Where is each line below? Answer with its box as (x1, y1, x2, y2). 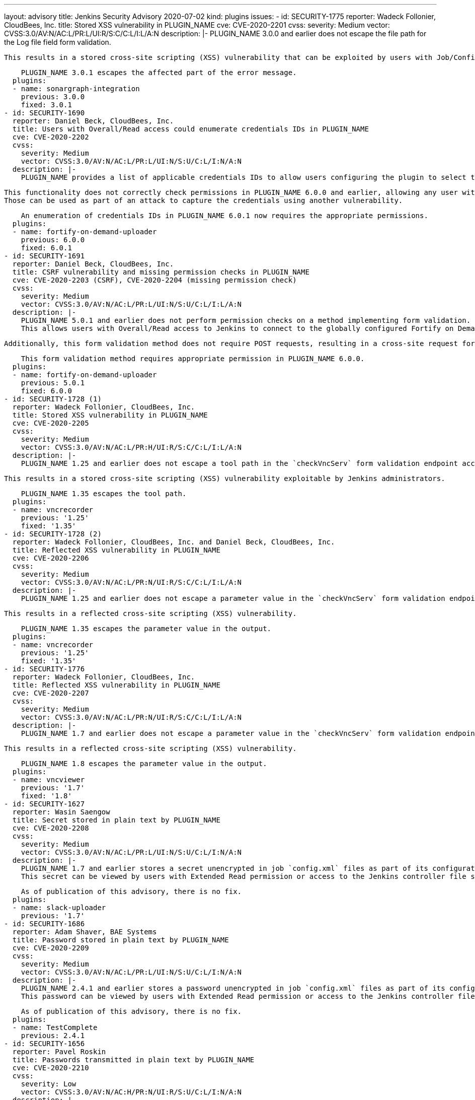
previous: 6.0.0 (21, 236, 85, 244)
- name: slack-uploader (12, 904, 106, 912)
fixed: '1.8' (21, 792, 72, 800)
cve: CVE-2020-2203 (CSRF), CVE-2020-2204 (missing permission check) (12, 276, 297, 284)
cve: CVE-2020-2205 (12, 419, 89, 427)
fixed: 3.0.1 (21, 101, 72, 109)
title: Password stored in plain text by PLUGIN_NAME (12, 936, 229, 944)
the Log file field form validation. (4, 38, 111, 46)
